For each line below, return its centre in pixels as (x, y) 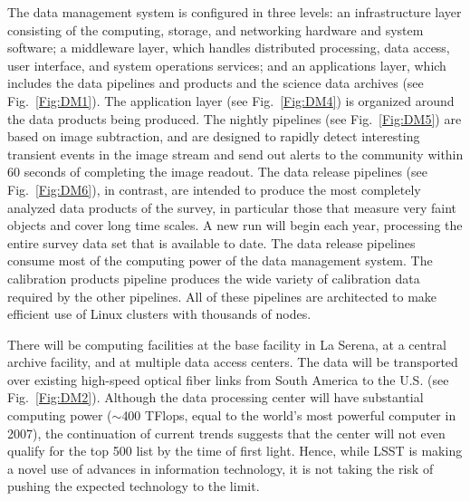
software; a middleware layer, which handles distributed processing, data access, (229, 48)
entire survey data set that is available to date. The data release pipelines (211, 242)
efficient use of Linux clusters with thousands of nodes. (159, 314)
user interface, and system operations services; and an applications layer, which (227, 65)
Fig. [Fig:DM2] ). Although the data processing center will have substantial (216, 397)
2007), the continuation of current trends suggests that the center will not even (226, 433)
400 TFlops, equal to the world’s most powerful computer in (289, 415)
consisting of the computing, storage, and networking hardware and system (216, 29)
